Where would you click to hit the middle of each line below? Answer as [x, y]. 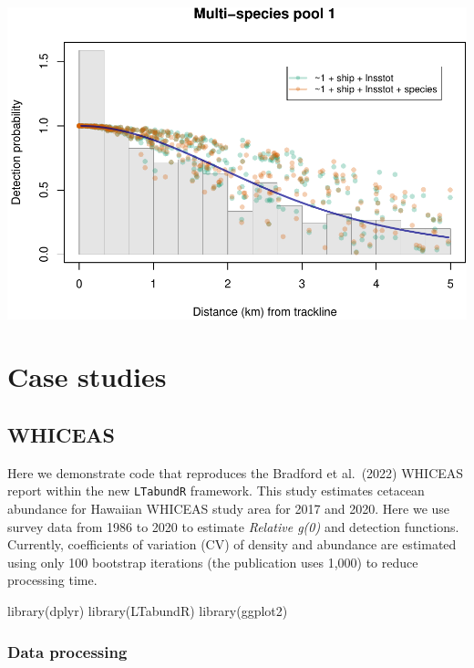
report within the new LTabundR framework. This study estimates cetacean [216, 491]
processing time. [52, 580]
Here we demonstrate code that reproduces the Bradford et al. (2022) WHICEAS [236, 472]
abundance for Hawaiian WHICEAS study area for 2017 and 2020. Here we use [229, 509]
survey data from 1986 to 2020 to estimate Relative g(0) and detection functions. [233, 526]
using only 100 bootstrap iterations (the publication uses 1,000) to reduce [213, 562]
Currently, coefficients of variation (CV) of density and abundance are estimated [232, 544]
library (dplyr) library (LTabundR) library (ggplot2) [148, 610]
